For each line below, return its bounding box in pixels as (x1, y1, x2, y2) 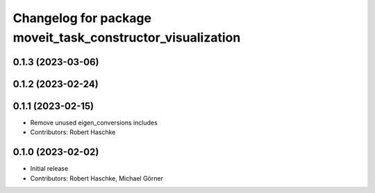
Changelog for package (12, 10, 152, 26)
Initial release (30, 165, 69, 173)
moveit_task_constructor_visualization (12, 30, 241, 45)
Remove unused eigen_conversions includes (30, 118, 158, 127)
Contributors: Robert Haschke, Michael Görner (30, 174, 163, 183)
